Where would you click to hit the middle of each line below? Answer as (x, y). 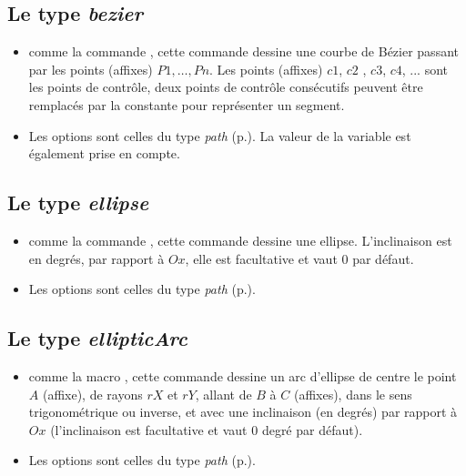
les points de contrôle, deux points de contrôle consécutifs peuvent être (226, 87)
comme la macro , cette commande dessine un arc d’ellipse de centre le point (243, 375)
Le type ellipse (78, 203)
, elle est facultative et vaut (261, 258)
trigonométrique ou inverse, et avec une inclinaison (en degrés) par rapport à (243, 412)
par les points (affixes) (91, 69)
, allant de (223, 394)
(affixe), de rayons (92, 394)
